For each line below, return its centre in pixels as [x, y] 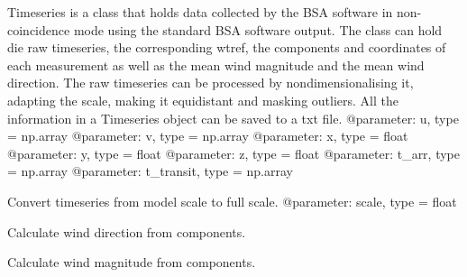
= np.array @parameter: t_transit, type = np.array [150, 171]
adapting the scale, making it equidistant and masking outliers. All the [203, 100]
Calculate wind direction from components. [127, 231]
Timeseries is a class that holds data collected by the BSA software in [200, 12]
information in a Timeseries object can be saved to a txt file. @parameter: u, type [233, 118]
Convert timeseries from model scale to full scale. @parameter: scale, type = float [232, 201]
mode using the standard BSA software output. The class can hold [258, 29]
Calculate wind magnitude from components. [132, 262]
